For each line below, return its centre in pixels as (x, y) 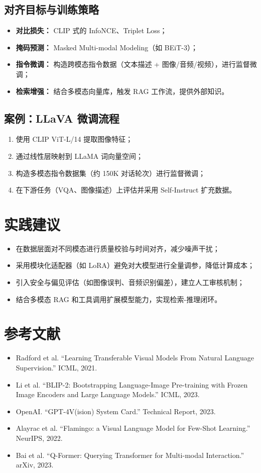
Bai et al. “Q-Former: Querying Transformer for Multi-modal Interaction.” (130, 455)
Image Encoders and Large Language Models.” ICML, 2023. (108, 394)
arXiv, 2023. (35, 465)
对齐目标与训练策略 (51, 9)
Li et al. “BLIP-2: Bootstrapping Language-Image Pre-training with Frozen (132, 384)
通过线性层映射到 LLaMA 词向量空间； (79, 156)
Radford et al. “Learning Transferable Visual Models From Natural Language (135, 358)
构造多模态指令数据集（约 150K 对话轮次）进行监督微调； (111, 173)
